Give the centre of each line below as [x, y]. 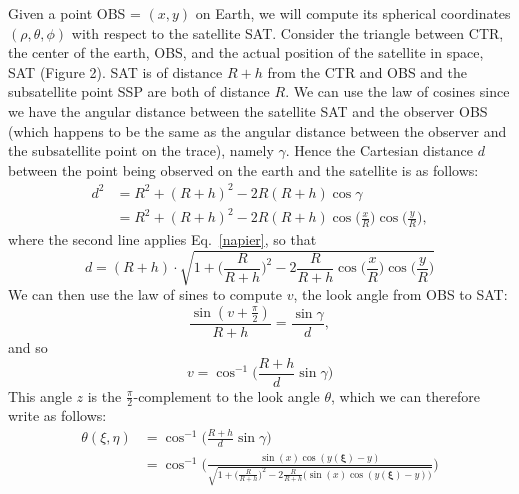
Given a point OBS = [74, 13]
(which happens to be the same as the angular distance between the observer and [257, 130]
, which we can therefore [405, 395]
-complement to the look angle [226, 395]
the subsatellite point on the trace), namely [141, 150]
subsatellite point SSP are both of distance [139, 91]
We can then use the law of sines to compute [145, 294]
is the [104, 395]
